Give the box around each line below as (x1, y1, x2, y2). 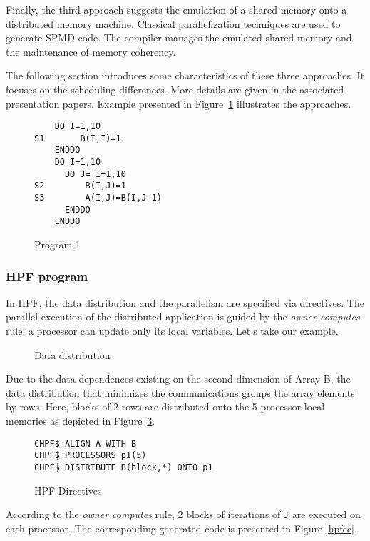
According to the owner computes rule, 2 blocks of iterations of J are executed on (6, 507, 361, 522)
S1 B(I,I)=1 (34, 133, 121, 143)
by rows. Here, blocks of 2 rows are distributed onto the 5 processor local (6, 399, 325, 414)
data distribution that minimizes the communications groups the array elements (6, 385, 355, 400)
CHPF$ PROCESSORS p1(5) (34, 450, 147, 461)
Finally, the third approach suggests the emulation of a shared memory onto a (6, 2, 347, 16)
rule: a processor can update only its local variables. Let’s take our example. (6, 323, 339, 338)
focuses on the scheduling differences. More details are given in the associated (6, 81, 344, 96)
